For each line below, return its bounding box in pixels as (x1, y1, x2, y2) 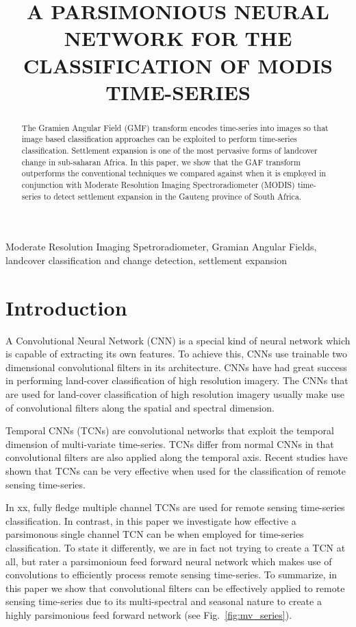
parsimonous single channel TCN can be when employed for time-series (5, 527, 304, 541)
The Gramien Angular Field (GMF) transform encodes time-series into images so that (21, 121, 329, 133)
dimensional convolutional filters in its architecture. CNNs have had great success (5, 359, 347, 374)
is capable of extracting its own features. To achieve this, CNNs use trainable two (5, 346, 348, 361)
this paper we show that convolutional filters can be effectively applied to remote (5, 580, 345, 595)
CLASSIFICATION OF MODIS (23, 51, 333, 79)
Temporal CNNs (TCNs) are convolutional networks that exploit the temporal (5, 423, 334, 438)
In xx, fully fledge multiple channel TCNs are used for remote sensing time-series (5, 500, 345, 514)
